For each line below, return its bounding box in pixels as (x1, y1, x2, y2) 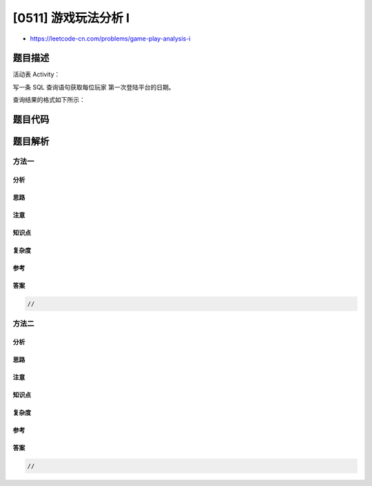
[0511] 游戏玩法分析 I (12, 10, 130, 25)
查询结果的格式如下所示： (12, 96, 85, 104)
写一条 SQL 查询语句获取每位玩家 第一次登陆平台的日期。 (12, 83, 175, 91)
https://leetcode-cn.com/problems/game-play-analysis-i (30, 34, 191, 43)
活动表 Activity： (12, 70, 61, 78)
